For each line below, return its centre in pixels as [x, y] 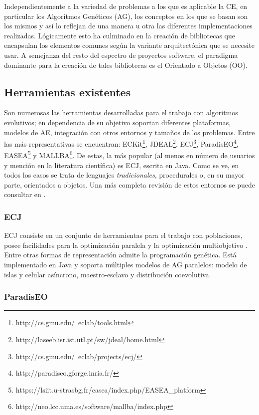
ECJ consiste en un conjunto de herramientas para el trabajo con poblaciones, [123, 235]
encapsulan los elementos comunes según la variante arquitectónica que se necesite [129, 45]
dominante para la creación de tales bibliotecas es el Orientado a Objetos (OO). [126, 65]
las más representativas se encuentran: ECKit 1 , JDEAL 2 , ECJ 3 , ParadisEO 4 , [121, 143]
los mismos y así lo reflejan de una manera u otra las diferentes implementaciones [128, 26]
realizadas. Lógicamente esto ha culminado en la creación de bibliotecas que [120, 35]
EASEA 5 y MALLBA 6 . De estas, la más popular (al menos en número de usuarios [129, 155]
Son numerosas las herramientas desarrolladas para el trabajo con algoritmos [121, 112]
